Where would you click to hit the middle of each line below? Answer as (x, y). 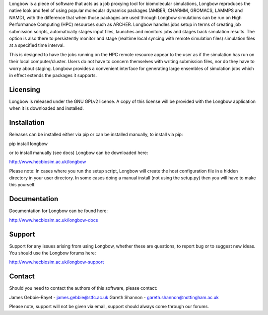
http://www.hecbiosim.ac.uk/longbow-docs (54, 220)
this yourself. (22, 185)
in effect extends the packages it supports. (53, 75)
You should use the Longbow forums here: (53, 253)
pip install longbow (29, 144)
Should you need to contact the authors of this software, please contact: (83, 288)
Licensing (25, 89)
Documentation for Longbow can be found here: (58, 211)
